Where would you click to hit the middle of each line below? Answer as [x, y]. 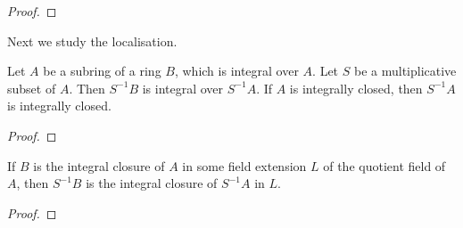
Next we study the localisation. [92, 41]
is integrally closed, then [356, 88]
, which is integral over [236, 71]
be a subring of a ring [102, 71]
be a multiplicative [405, 71]
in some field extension [244, 165]
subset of [32, 88]
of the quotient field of [384, 165]
